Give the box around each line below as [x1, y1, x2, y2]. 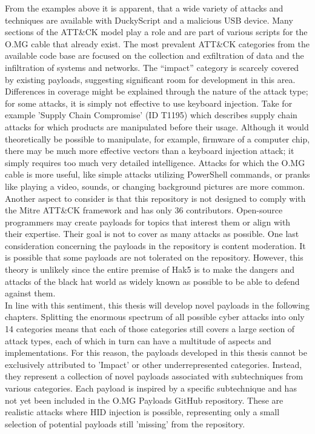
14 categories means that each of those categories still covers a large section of [5, 322, 295, 335]
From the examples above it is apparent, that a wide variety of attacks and [5, 2, 283, 14]
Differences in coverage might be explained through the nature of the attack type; [5, 85, 308, 98]
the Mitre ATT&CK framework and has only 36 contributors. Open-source [5, 204, 283, 216]
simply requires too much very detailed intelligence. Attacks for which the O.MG [5, 156, 305, 169]
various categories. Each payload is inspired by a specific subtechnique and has [5, 382, 297, 394]
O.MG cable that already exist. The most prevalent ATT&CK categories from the [5, 37, 310, 50]
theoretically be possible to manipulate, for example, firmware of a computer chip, [5, 132, 310, 145]
